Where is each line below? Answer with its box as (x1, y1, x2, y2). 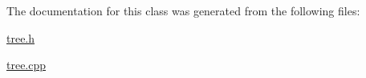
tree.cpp (6, 56, 47, 73)
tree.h (6, 29, 35, 46)
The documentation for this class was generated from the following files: (6, 2, 360, 18)
